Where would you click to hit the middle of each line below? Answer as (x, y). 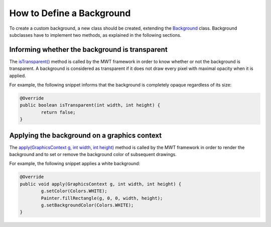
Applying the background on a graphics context (86, 135)
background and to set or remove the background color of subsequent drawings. (93, 155)
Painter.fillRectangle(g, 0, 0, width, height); (102, 198)
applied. (18, 75)
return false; (58, 112)
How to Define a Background (70, 13)
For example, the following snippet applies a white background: (75, 164)
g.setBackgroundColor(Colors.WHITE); (87, 205)
